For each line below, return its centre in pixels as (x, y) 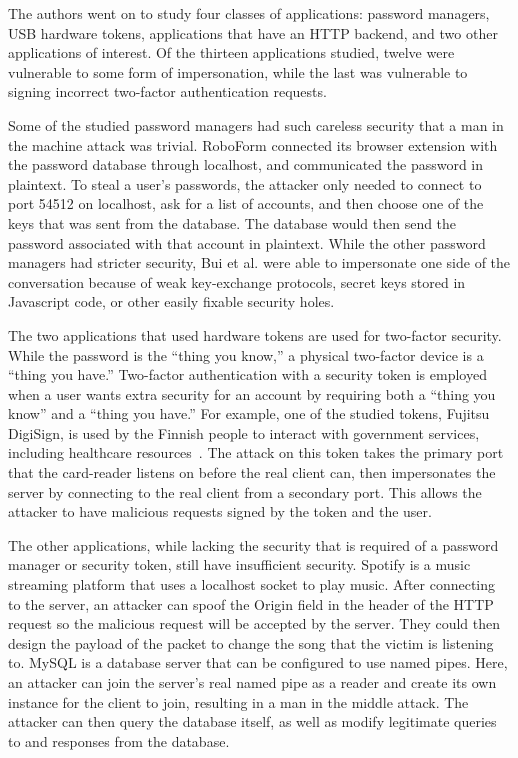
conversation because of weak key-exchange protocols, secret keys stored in (237, 281)
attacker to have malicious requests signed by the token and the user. (220, 511)
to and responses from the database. (119, 740)
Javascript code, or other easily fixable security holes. (171, 301)
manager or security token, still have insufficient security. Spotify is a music (239, 564)
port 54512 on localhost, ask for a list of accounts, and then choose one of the (246, 203)
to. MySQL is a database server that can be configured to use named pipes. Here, (258, 662)
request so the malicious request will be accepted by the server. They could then (254, 623)
